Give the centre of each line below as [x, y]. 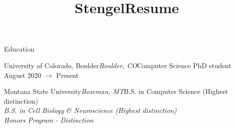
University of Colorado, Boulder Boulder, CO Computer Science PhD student [118, 65]
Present [68, 75]
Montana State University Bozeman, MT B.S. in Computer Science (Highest [116, 91]
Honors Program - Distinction [49, 119]
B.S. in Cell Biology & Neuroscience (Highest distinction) [90, 110]
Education [19, 49]
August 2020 [23, 75]
